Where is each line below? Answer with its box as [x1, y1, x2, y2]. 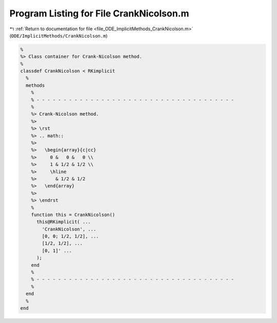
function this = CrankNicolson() [31, 212, 115, 218]
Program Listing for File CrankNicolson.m [9, 8, 189, 19]
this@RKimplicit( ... [36, 219, 91, 225]
